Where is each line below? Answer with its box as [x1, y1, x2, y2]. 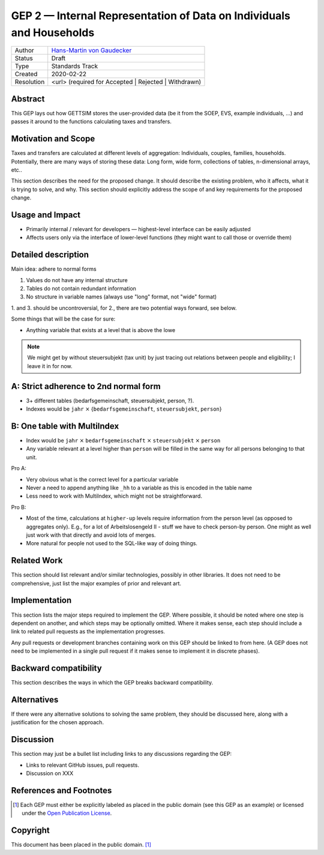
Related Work [11, 555, 63, 566]
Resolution [14, 78, 45, 86]
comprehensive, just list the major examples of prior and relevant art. [11, 579, 182, 587]
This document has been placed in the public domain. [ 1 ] [11, 841, 151, 848]
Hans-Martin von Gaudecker [51, 46, 132, 55]
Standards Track [51, 62, 98, 70]
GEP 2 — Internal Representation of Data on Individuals [11, 9, 290, 22]
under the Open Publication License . [22, 809, 112, 817]
